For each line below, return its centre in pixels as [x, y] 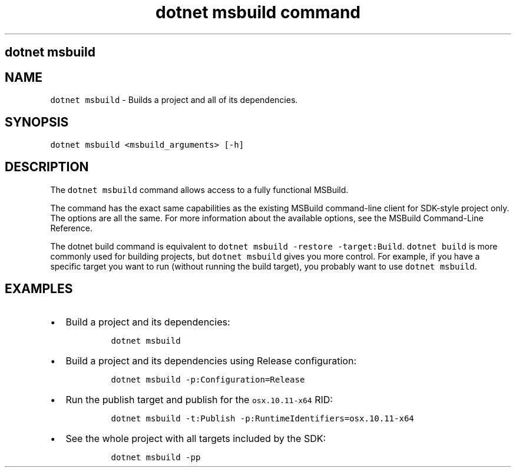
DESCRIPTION [47, 167]
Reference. [71, 228]
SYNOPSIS [37, 122]
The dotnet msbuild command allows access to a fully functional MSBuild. [199, 190]
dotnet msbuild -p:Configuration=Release [208, 379]
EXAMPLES [39, 289]
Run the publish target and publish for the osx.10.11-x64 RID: [199, 399]
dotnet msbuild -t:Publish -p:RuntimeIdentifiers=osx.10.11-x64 [262, 418]
